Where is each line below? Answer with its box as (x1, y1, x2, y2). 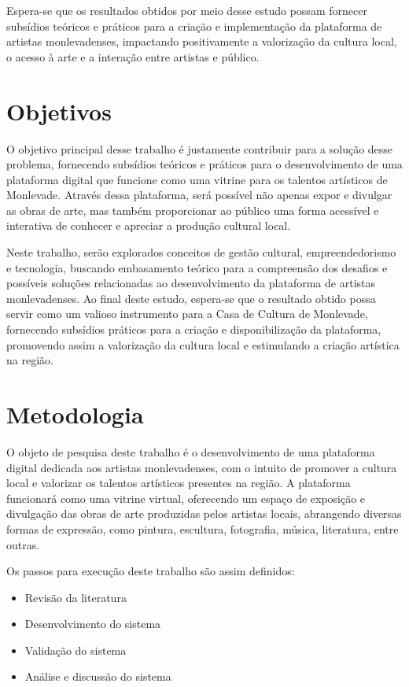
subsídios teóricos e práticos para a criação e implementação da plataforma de (6, 17, 382, 34)
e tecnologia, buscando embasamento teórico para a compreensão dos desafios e (6, 259, 388, 275)
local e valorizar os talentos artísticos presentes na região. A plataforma (6, 475, 351, 491)
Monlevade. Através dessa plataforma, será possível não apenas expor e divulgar (6, 187, 392, 203)
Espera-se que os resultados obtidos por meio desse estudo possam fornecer (6, 2, 367, 18)
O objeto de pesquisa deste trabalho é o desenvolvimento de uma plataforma (6, 443, 375, 460)
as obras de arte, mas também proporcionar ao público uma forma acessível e (6, 201, 379, 218)
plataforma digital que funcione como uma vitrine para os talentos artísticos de (6, 171, 388, 187)
